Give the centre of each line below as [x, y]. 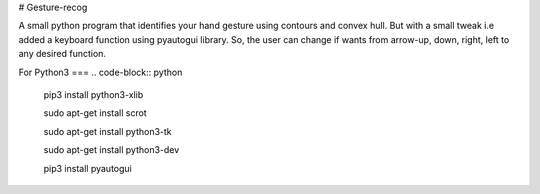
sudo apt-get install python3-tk [107, 131]
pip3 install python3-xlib [93, 94]
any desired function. [62, 54]
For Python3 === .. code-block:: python [100, 72]
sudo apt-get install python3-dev [111, 150]
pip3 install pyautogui [87, 168]
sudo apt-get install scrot [95, 113]
